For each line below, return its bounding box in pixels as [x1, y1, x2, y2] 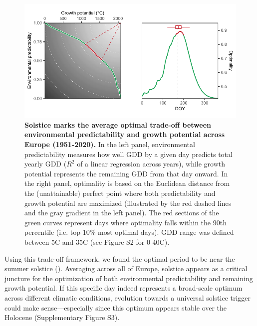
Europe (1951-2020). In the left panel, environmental [24, 139, 195, 150]
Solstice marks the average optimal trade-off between [24, 119, 211, 130]
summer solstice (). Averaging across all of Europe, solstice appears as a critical [4, 263, 248, 274]
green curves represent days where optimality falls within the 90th [24, 217, 227, 227]
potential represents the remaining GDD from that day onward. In [24, 168, 228, 178]
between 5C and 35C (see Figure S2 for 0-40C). [24, 237, 170, 247]
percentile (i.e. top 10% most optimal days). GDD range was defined [24, 227, 234, 237]
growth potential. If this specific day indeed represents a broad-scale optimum [4, 283, 243, 293]
